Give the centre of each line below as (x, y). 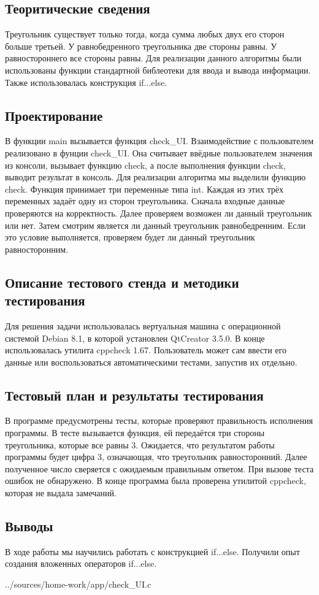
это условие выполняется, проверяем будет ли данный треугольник (130, 237)
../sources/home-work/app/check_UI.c (78, 584)
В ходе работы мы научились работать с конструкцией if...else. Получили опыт (152, 551)
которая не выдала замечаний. (61, 493)
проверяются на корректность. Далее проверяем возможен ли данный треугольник (159, 213)
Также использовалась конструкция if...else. (86, 82)
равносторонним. (37, 249)
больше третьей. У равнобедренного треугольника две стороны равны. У (141, 46)
